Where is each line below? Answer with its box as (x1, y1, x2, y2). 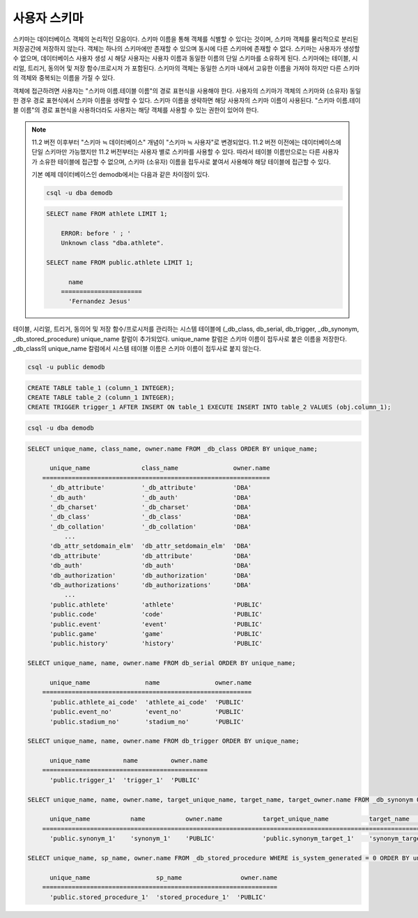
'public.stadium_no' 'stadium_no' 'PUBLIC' (49, 717, 245, 726)
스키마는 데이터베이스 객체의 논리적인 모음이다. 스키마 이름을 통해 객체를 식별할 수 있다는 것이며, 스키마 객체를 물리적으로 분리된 (13, 35, 359, 43)
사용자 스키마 (13, 10, 84, 26)
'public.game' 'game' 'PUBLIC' (49, 630, 263, 637)
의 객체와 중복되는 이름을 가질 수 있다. (13, 74, 115, 82)
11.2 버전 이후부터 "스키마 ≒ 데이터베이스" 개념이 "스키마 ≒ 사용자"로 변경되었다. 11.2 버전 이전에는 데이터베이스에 (31, 138, 341, 146)
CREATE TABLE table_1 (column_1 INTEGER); (27, 384, 175, 391)
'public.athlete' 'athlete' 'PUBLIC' (49, 600, 263, 609)
